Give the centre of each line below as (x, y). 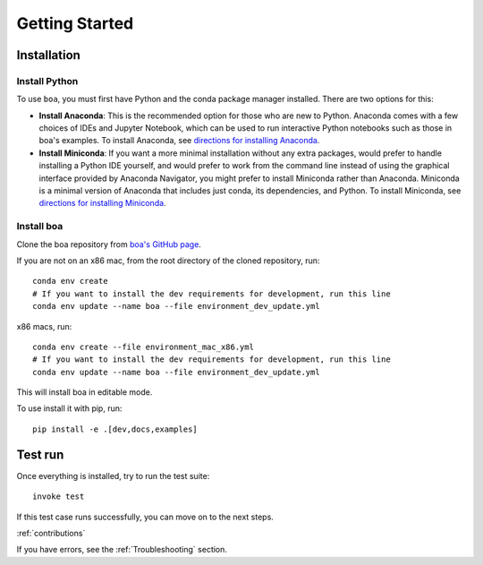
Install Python (47, 81)
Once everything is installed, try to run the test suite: (113, 475)
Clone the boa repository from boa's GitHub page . (109, 244)
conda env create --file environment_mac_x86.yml (144, 347)
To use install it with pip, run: (69, 408)
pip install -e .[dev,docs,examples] (115, 429)
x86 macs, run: (44, 326)
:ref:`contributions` (51, 533)
